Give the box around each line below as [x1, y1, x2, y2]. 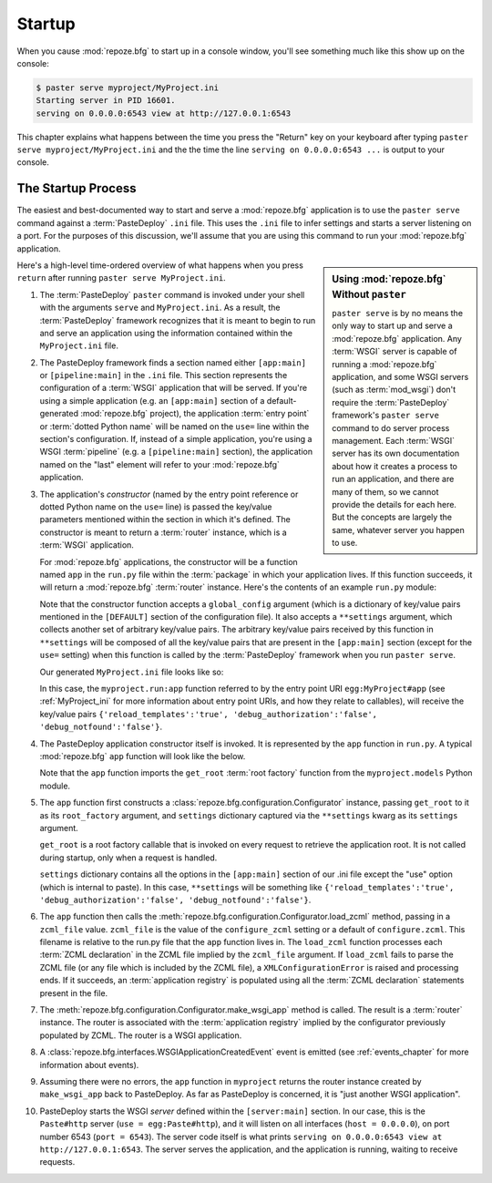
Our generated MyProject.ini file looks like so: [39, 666, 224, 677]
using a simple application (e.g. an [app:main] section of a [39, 395, 265, 406]
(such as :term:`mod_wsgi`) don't [332, 384, 456, 396]
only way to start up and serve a [332, 320, 453, 332]
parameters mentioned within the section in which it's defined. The [39, 514, 291, 525]
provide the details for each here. [332, 499, 457, 509]
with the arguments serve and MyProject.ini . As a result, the [39, 302, 281, 314]
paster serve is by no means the [332, 308, 464, 319]
